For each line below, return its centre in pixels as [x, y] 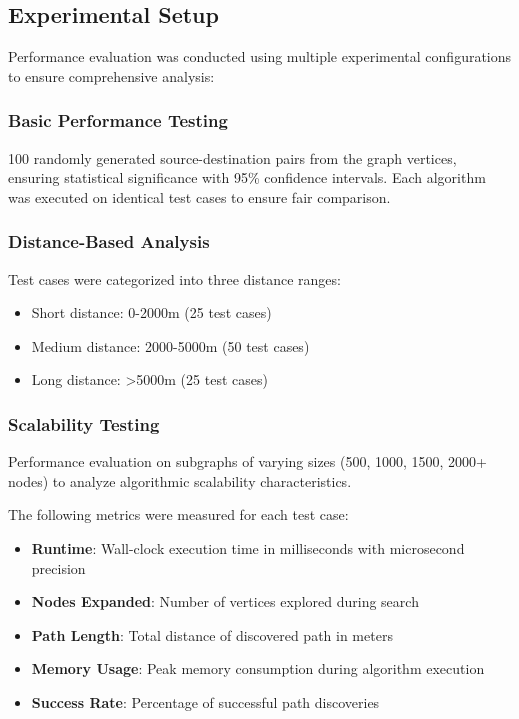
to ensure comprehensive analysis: [111, 75]
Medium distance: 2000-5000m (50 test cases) [170, 345]
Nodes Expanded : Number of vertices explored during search [225, 601]
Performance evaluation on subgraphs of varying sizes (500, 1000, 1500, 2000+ [247, 461]
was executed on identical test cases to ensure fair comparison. [199, 196]
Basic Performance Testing [118, 120]
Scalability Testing [84, 423]
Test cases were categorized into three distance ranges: [174, 278]
